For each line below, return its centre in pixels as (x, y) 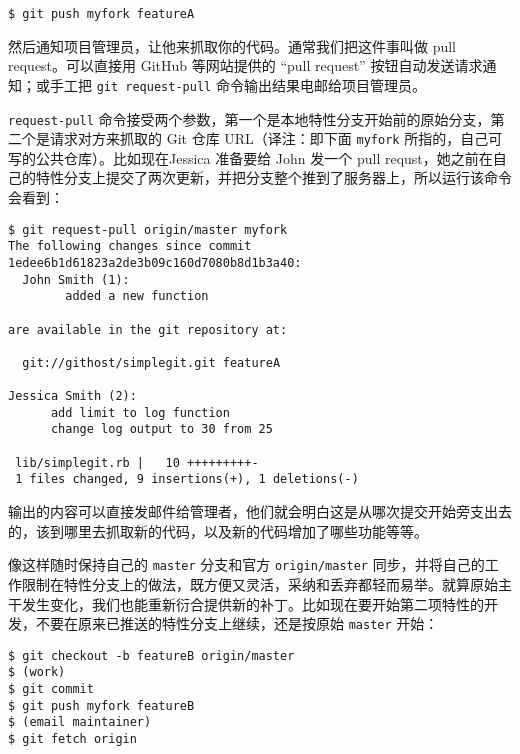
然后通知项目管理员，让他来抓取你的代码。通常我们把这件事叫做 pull (232, 45)
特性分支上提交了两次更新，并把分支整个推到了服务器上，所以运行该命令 (273, 177)
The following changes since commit (130, 246)
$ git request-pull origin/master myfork (148, 229)
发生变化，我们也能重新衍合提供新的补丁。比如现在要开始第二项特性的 (252, 603)
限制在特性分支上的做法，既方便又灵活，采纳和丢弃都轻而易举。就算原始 (259, 583)
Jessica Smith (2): (72, 396)
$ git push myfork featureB (101, 705)
